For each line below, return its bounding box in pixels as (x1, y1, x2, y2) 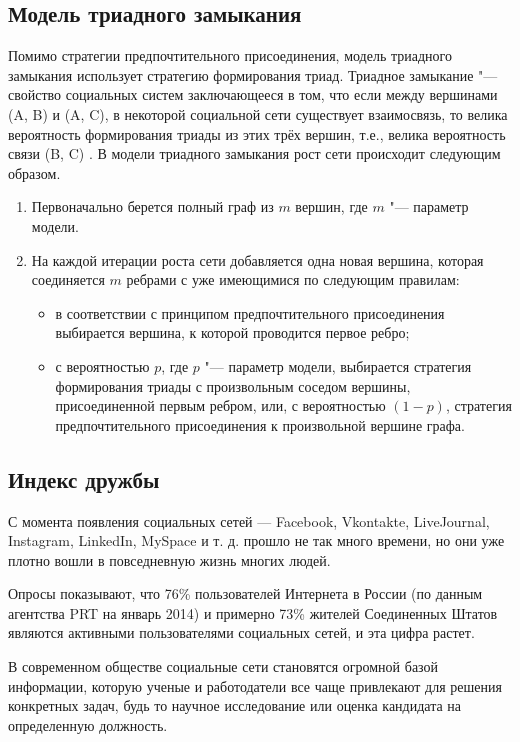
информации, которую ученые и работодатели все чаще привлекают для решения (8, 675, 502, 696)
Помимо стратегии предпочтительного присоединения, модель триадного (8, 45, 452, 66)
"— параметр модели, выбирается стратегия (204, 355, 472, 376)
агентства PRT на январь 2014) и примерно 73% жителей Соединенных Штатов (8, 602, 498, 623)
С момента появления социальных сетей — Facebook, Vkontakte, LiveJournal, (8, 510, 490, 531)
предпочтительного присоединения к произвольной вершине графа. (55, 414, 465, 435)
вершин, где (295, 196, 368, 217)
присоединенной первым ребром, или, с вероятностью (55, 395, 386, 416)
